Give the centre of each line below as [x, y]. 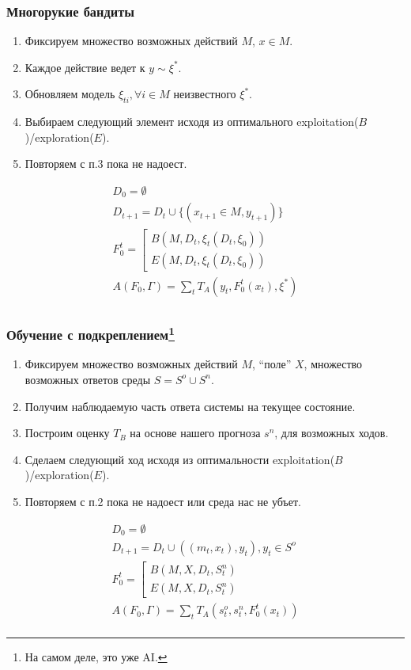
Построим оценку [67, 433]
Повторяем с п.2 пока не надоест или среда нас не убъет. [163, 501]
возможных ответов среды [88, 379]
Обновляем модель [70, 94]
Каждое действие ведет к [85, 67]
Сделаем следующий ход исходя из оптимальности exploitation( [180, 459]
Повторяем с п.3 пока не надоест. [106, 164]
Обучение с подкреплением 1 [91, 333]
